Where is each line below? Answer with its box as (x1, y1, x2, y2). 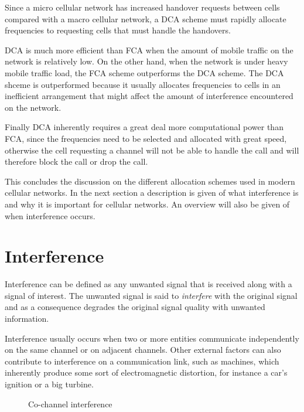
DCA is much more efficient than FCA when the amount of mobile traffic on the (5, 43, 293, 56)
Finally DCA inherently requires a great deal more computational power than (5, 121, 283, 133)
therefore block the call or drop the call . (5, 155, 148, 168)
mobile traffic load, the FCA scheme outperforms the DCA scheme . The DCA (5, 66, 284, 79)
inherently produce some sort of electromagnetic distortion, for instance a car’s (5, 366, 288, 379)
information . (5, 312, 49, 324)
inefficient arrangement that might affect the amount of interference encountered (5, 90, 293, 102)
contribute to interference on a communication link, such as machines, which (5, 355, 279, 367)
